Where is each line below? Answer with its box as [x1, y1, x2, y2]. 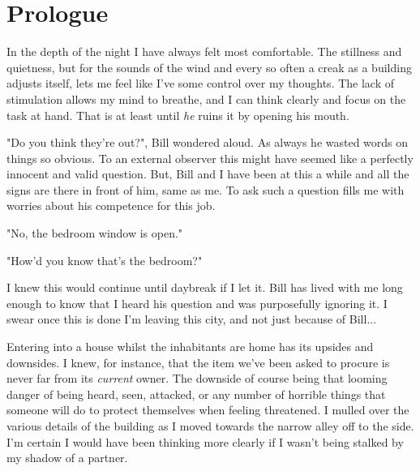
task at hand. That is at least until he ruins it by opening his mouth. [6, 106, 349, 123]
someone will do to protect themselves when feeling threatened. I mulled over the [6, 401, 409, 418]
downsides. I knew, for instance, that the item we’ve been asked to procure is [6, 353, 390, 370]
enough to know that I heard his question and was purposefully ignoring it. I [6, 294, 388, 311]
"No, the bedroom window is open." [6, 225, 183, 242]
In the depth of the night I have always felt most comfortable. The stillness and [6, 43, 402, 60]
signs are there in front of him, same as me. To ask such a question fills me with [6, 181, 405, 198]
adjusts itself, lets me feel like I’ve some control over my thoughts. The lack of [6, 75, 395, 92]
